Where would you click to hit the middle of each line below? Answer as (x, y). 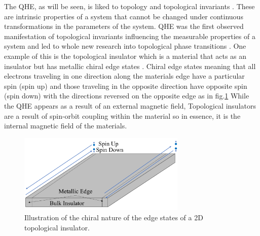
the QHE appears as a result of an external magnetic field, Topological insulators (130, 105)
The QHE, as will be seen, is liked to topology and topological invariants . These (129, 6)
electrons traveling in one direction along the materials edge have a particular (124, 76)
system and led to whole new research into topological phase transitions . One (125, 46)
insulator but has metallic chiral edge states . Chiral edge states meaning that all (130, 66)
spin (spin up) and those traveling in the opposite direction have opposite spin (126, 86)
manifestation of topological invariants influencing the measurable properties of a (130, 36)
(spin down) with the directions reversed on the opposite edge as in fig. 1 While (127, 96)
